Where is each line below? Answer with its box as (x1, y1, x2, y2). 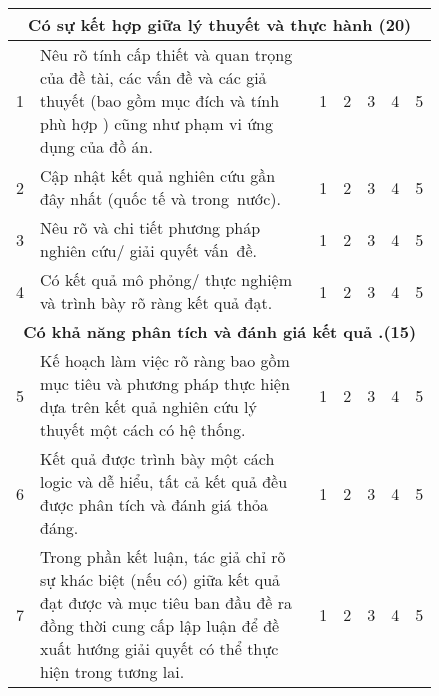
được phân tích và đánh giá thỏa (40, 493, 269, 516)
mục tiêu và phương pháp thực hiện (40, 372, 290, 395)
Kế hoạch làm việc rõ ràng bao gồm (40, 349, 290, 372)
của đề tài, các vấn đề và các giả (40, 66, 267, 89)
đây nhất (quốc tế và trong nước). (40, 187, 281, 210)
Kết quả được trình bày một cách (40, 447, 275, 470)
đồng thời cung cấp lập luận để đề (40, 614, 280, 637)
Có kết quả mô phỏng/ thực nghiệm (40, 268, 293, 291)
